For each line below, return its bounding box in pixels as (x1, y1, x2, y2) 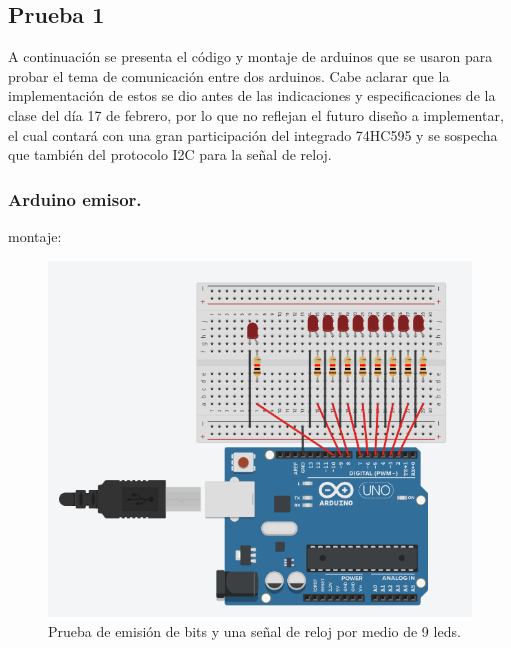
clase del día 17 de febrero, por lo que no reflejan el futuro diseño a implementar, (8, 104, 504, 125)
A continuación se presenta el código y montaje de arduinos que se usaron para (8, 46, 493, 67)
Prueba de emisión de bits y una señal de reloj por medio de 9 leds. (48, 620, 461, 641)
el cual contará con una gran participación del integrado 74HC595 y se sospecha (8, 124, 498, 145)
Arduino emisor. (8, 186, 142, 211)
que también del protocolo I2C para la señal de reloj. (8, 144, 332, 165)
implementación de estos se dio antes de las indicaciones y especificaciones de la (8, 85, 496, 106)
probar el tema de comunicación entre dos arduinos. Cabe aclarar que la (8, 65, 450, 86)
